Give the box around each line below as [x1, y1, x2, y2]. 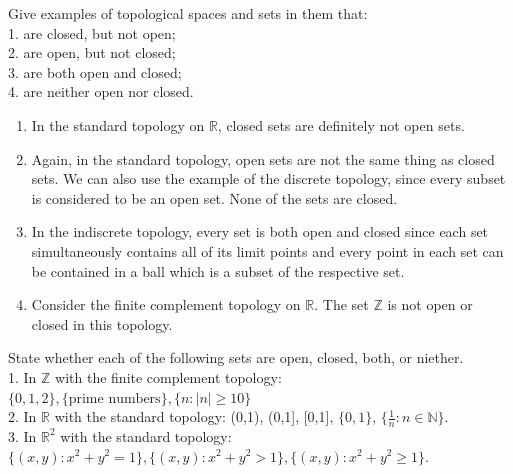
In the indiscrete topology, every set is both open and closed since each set [31, 221, 489, 242]
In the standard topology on [31, 114, 205, 135]
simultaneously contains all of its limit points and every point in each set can [31, 240, 504, 261]
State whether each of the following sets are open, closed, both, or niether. [8, 347, 464, 368]
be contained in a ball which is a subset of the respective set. [31, 260, 405, 281]
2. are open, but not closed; [8, 42, 176, 63]
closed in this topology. [31, 313, 173, 334]
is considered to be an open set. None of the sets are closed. [31, 187, 398, 208]
